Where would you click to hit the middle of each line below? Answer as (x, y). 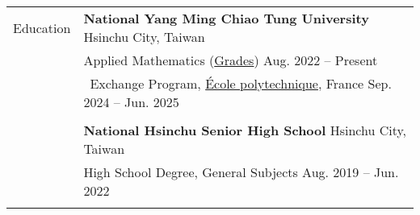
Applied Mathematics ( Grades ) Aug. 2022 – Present (231, 60)
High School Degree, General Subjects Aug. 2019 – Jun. (241, 172)
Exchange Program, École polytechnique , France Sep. (241, 83)
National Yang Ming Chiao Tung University (226, 18)
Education (42, 27)
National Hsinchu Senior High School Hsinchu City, (245, 130)
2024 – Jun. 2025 (131, 102)
